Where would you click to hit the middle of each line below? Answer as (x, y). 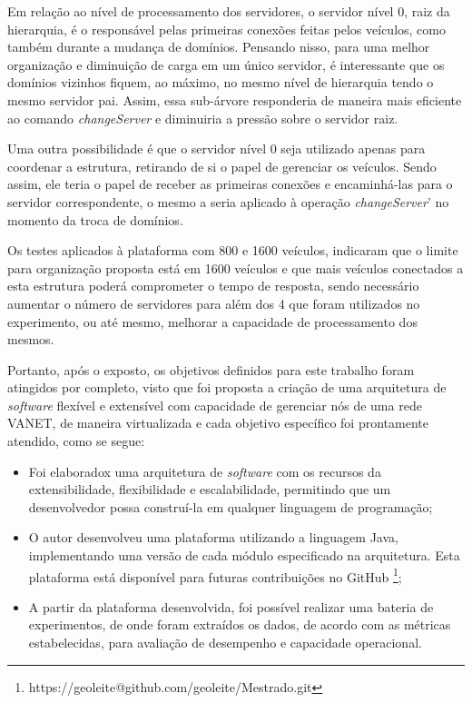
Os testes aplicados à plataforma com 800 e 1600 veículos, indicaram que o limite (233, 250)
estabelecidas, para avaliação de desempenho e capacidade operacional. (225, 643)
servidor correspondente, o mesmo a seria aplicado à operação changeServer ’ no (228, 201)
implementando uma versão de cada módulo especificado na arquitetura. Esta (244, 555)
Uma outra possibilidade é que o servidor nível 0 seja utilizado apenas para (216, 149)
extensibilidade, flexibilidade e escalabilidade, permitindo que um (210, 489)
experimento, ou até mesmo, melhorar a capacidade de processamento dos (212, 321)
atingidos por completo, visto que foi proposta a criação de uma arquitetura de (227, 387)
